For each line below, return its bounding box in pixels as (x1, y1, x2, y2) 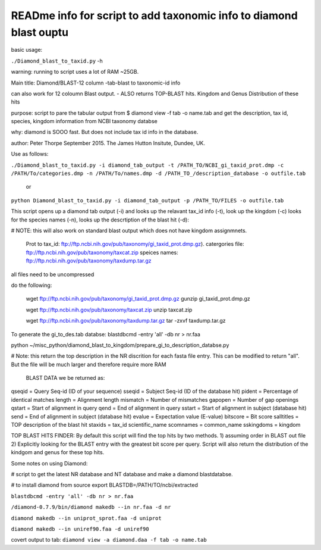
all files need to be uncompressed (11, 271, 95, 278)
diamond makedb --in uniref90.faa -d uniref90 (11, 526, 149, 532)
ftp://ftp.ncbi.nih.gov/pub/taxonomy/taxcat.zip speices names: (26, 249, 178, 256)
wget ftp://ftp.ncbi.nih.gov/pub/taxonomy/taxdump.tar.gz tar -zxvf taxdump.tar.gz (26, 317, 226, 324)
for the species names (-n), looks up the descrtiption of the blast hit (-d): (11, 216, 190, 223)
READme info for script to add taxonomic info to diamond (11, 9, 298, 22)
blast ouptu (11, 26, 68, 39)
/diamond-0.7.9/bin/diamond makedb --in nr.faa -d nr (11, 504, 171, 511)
